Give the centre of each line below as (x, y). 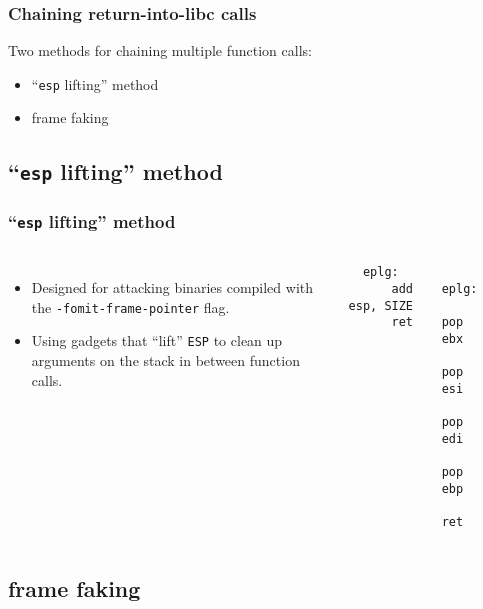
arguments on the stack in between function (165, 360)
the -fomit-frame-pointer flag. (130, 306)
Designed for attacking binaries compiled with (172, 287)
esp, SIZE (381, 305)
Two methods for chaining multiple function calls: (160, 50)
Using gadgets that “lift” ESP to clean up (157, 340)
